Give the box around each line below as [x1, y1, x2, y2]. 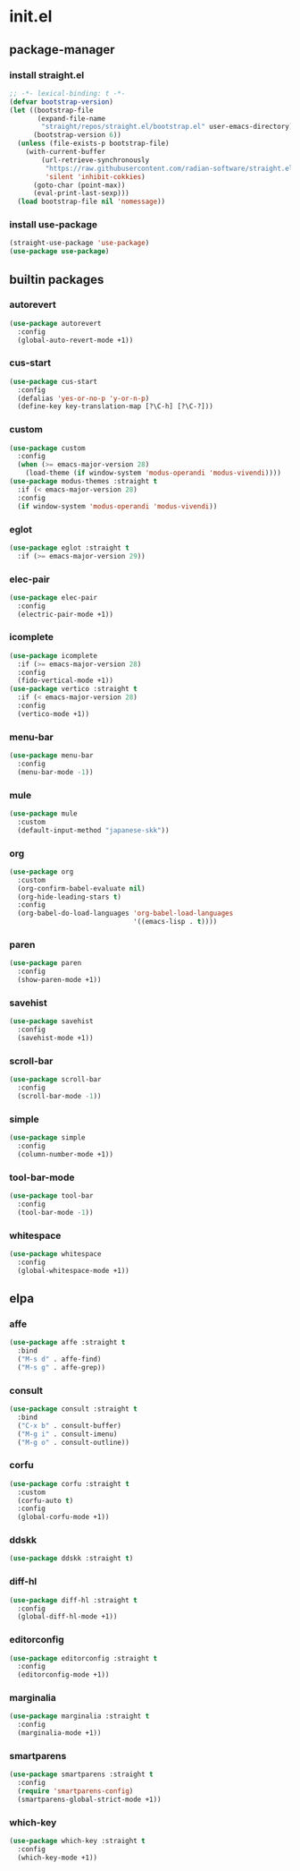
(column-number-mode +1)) [17, 1149, 114, 1158]
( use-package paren [9, 959, 82, 968]
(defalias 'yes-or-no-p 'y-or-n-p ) [17, 394, 150, 403]
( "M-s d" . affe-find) [17, 1354, 102, 1364]
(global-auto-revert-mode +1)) [17, 336, 134, 345]
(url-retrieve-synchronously [41, 155, 150, 165]
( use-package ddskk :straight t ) [9, 1554, 134, 1563]
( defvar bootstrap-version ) [9, 97, 114, 107]
